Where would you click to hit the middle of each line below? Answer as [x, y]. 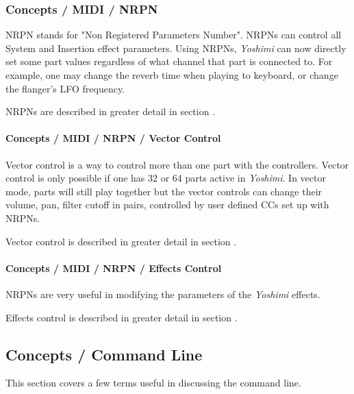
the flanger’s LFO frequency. [65, 88]
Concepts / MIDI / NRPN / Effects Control [114, 268]
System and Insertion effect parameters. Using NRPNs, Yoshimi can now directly [176, 48]
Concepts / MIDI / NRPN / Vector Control [113, 138]
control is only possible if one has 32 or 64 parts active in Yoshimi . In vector [166, 178]
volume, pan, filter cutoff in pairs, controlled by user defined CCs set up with [167, 205]
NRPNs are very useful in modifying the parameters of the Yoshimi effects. [163, 294]
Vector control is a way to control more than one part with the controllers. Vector [177, 164]
